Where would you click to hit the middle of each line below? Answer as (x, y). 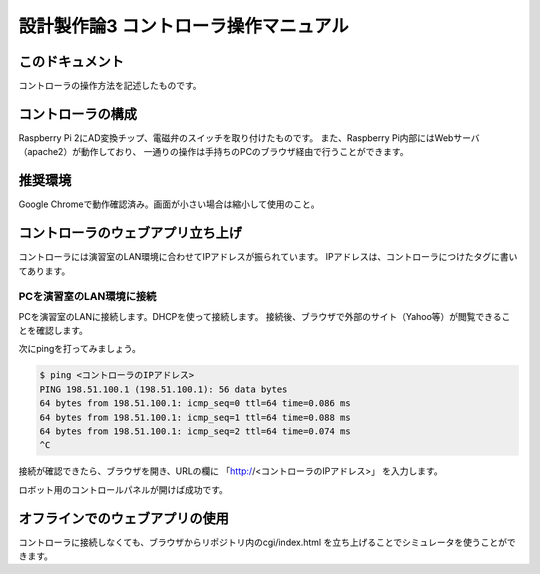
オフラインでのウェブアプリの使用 (123, 518)
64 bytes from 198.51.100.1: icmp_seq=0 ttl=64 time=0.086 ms (195, 403)
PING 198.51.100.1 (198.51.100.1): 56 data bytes (163, 389)
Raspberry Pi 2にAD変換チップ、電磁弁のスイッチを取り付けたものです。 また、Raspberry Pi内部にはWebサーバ (249, 137)
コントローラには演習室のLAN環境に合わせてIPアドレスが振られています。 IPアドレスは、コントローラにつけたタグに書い (268, 257)
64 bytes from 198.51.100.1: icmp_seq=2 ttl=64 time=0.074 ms (195, 431)
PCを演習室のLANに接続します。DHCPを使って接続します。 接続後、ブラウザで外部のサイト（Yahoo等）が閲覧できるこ (264, 316)
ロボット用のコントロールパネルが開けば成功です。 (123, 489)
